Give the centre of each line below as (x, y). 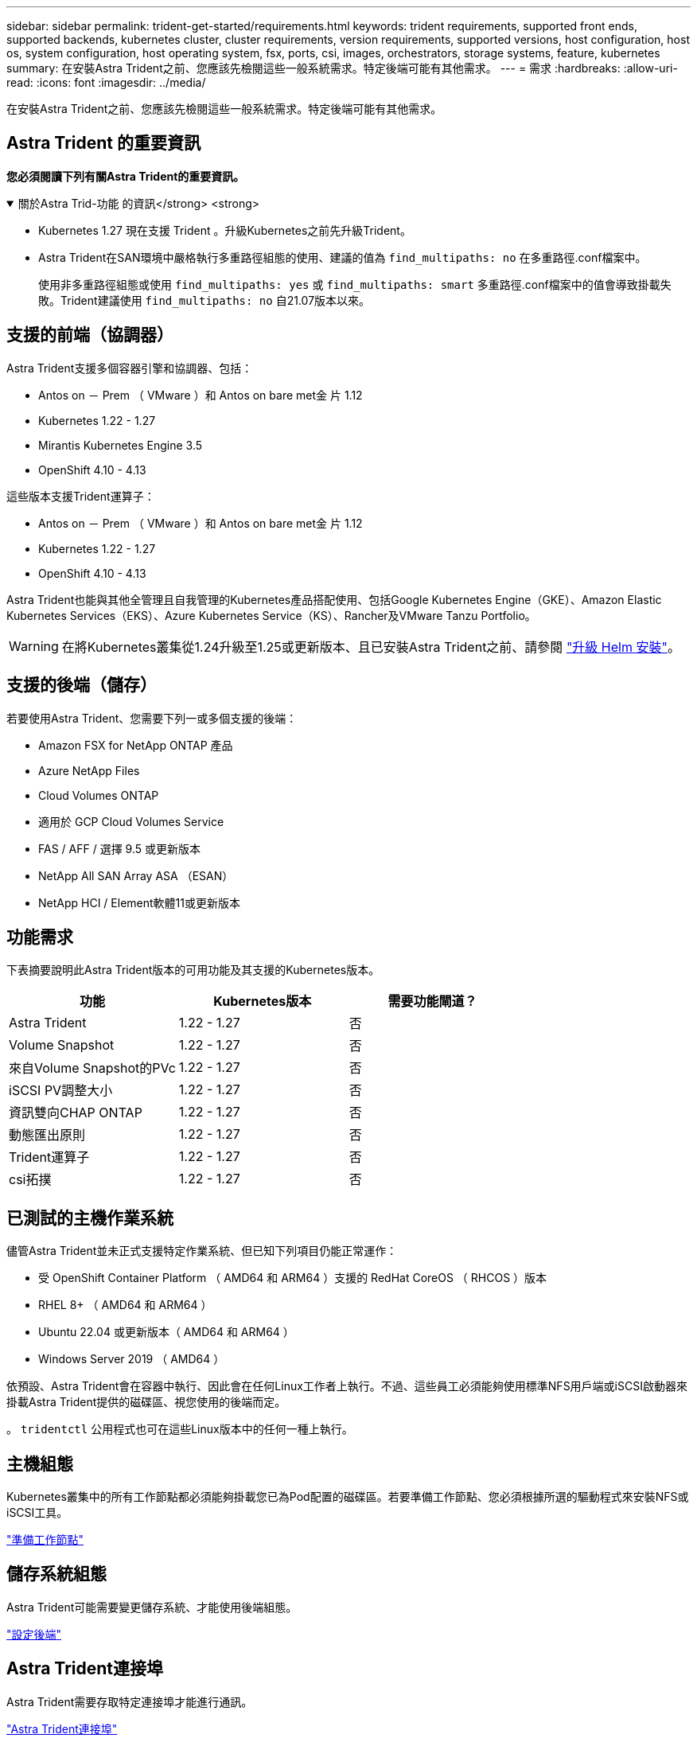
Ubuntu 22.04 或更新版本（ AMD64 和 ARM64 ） (166, 1332)
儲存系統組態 (56, 1574)
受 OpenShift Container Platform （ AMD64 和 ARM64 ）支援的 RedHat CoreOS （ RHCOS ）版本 (293, 1278)
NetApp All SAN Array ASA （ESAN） (136, 875)
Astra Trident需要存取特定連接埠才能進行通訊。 (130, 1701)
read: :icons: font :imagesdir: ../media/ (106, 82)
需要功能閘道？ (432, 1001)
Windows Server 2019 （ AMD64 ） (132, 1359)
